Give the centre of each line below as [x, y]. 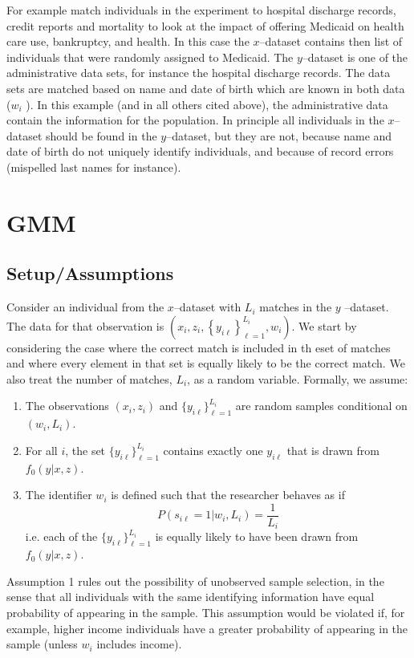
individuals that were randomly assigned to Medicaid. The [150, 57]
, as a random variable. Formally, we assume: [298, 378]
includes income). [139, 644]
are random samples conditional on [321, 406]
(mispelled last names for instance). [94, 167]
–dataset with [207, 307]
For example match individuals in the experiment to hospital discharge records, [201, 10]
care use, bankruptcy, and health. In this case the [128, 41]
